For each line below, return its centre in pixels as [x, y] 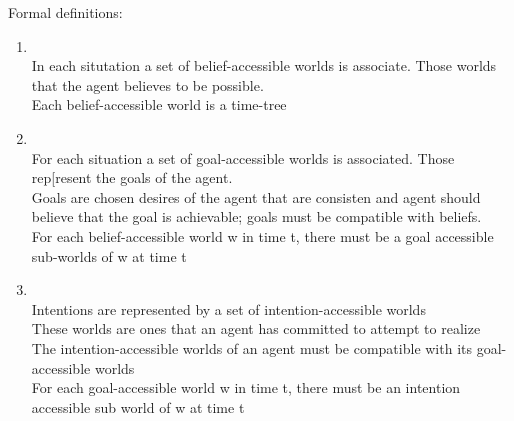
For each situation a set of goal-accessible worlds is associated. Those [243, 157]
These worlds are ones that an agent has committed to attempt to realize [256, 328]
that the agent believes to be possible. [147, 84]
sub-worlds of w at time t [109, 255]
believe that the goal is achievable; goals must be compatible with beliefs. [256, 216]
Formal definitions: [65, 12]
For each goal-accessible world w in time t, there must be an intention [246, 387]
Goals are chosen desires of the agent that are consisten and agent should [256, 196]
